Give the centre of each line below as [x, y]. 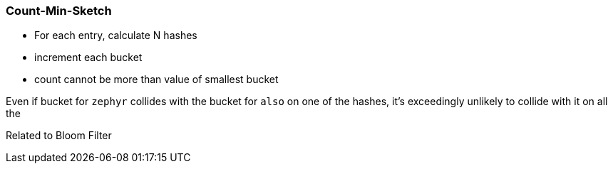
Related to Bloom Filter [59, 136]
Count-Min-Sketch [59, 11]
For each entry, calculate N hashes [116, 36]
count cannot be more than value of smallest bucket [156, 80]
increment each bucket [88, 58]
